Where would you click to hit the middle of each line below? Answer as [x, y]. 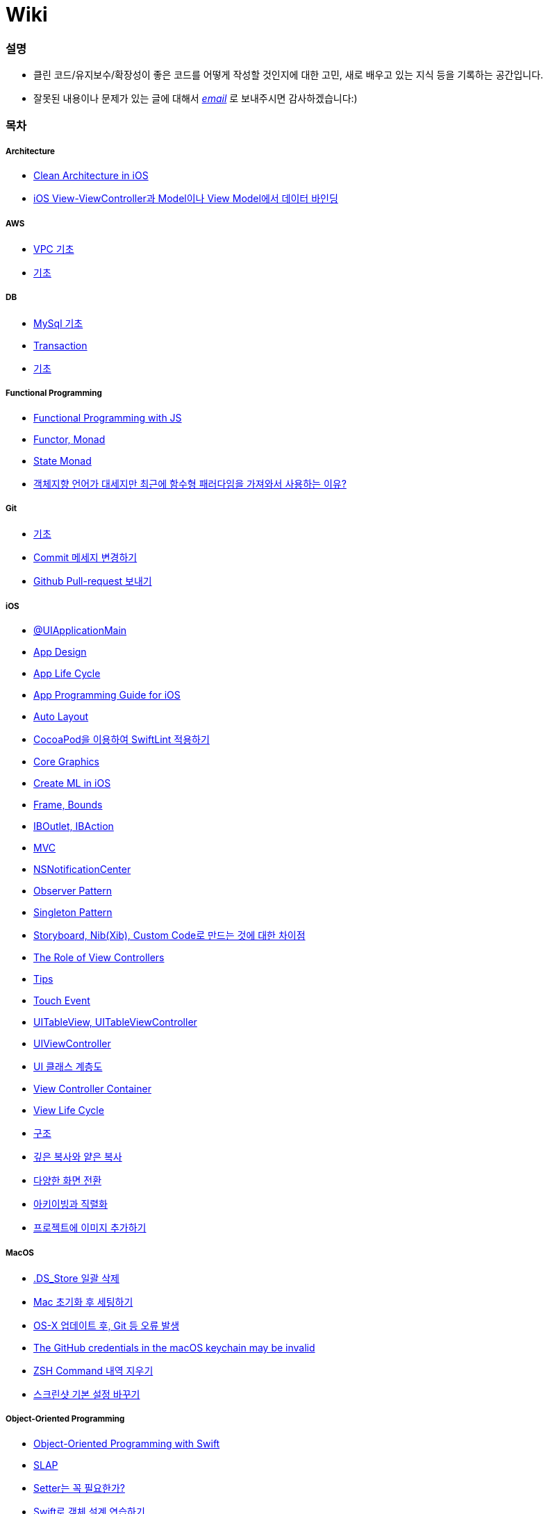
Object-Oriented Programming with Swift [127, 1443]
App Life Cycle [67, 674]
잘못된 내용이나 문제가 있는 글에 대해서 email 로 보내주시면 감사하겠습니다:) [196, 99]
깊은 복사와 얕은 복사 [78, 1157]
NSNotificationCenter [82, 870]
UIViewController [72, 1044]
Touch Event [62, 1001]
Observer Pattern [73, 891]
